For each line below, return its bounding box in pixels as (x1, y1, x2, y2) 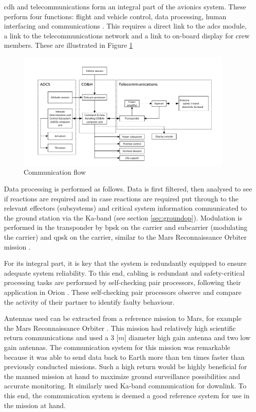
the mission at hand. (4, 400, 66, 410)
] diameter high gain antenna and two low (124, 332, 251, 343)
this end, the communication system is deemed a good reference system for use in (4, 390, 250, 400)
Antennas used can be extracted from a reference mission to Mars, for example (4, 313, 242, 323)
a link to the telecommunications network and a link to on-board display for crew (4, 30, 250, 40)
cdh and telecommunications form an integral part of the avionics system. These (4, 1, 246, 11)
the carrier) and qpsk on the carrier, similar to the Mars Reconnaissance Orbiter (4, 232, 247, 242)
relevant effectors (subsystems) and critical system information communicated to (4, 203, 247, 213)
